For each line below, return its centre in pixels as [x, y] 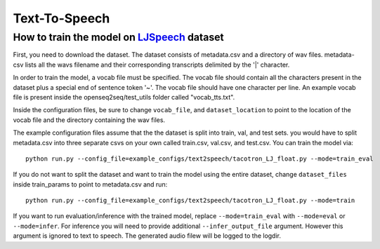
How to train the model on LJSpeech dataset [118, 37]
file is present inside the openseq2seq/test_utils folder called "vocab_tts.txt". [124, 97]
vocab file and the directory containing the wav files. [89, 120]
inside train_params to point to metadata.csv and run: [90, 184]
